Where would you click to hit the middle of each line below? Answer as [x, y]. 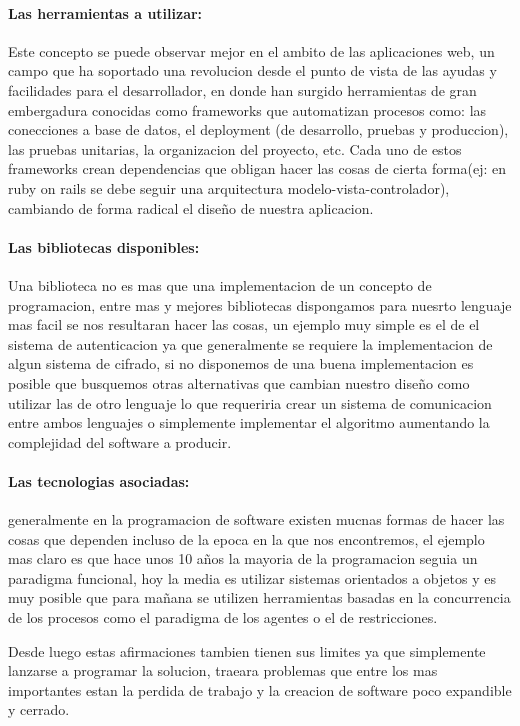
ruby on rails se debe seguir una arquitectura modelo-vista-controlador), [229, 187]
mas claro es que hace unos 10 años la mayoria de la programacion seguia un [243, 558]
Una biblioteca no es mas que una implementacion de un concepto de [220, 284]
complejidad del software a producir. [120, 441]
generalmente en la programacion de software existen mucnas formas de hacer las [256, 519]
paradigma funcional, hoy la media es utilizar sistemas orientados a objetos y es [252, 577]
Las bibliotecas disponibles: [104, 246]
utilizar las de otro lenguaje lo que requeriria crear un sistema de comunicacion [250, 402]
